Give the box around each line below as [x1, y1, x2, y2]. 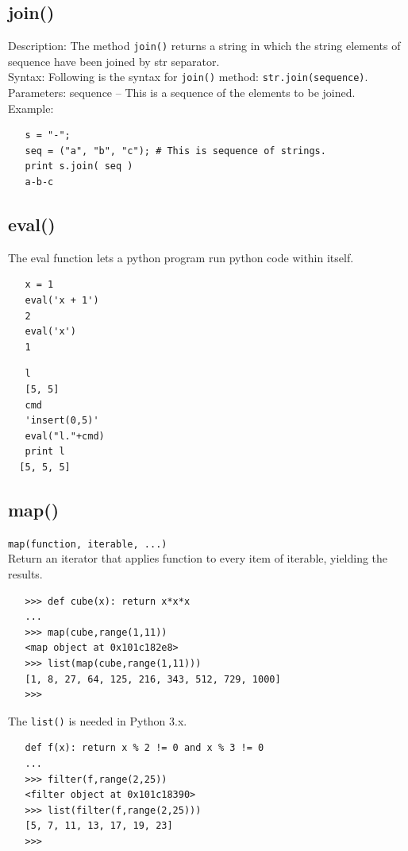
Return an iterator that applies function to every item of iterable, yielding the [8, 550, 388, 567]
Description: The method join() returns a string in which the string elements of [8, 37, 401, 54]
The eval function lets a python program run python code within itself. [8, 249, 354, 265]
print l [25, 446, 65, 458]
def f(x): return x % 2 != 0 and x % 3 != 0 [25, 742, 264, 754]
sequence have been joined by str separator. [8, 52, 220, 69]
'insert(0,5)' [25, 415, 99, 427]
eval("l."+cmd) [25, 430, 105, 442]
